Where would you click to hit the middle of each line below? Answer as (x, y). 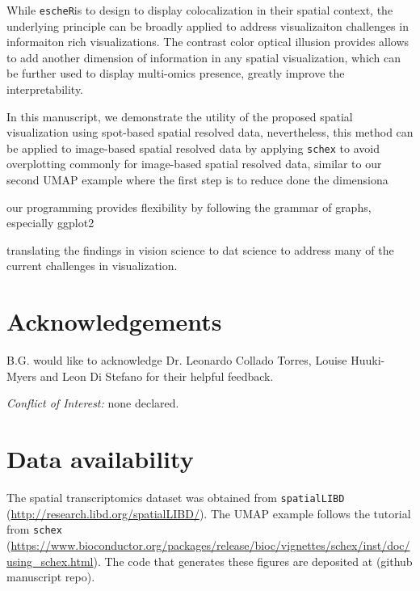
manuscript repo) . (51, 577)
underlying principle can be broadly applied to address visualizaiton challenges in (208, 25)
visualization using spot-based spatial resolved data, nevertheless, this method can (210, 132)
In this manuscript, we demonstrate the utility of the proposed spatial (180, 116)
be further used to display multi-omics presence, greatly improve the (176, 73)
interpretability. (45, 89)
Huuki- (368, 360)
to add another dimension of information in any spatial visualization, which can (204, 57)
